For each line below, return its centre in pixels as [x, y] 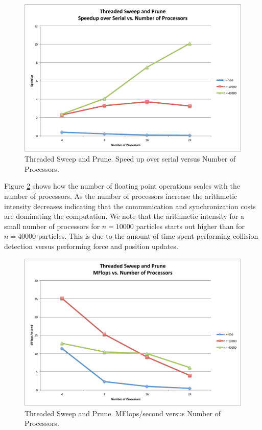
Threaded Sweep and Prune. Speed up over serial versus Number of [130, 159]
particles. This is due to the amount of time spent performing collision [148, 236]
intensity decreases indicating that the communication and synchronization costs [130, 206]
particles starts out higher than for [190, 226]
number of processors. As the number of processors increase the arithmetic [121, 196]
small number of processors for [52, 226]
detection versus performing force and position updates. [91, 246]
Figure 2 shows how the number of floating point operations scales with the [122, 186]
